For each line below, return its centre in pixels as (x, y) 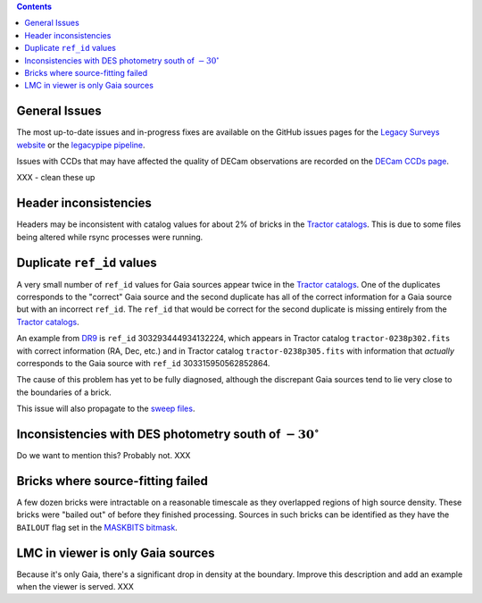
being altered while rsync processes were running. (110, 237)
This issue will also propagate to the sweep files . (106, 409)
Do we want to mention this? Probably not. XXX (104, 456)
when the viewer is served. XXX (75, 587)
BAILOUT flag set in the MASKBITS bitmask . (97, 527)
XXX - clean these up (56, 178)
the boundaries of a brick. (64, 392)
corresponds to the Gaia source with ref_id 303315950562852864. (143, 363)
